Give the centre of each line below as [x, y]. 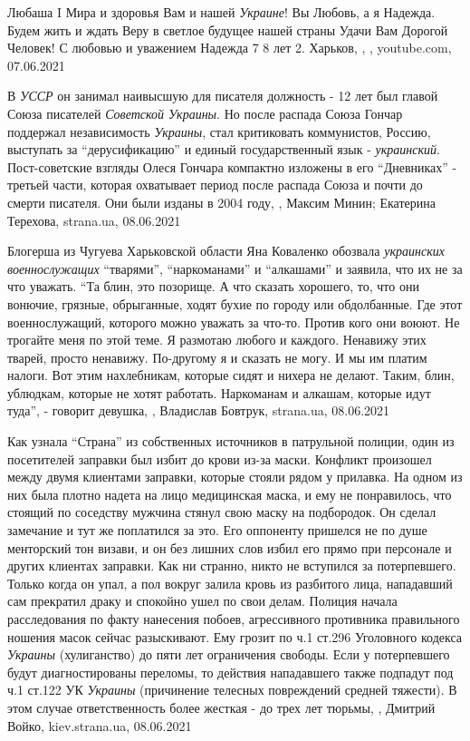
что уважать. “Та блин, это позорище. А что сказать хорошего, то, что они [213, 286]
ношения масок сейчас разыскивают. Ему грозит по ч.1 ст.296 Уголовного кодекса [235, 636]
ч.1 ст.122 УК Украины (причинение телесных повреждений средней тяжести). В [232, 690]
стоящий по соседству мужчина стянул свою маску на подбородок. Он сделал [222, 512]
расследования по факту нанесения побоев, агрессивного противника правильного [234, 619]
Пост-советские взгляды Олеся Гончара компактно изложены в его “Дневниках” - [232, 166]
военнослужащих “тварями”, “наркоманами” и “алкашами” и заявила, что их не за [235, 268]
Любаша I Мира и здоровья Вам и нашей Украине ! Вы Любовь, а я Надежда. [221, 12]
